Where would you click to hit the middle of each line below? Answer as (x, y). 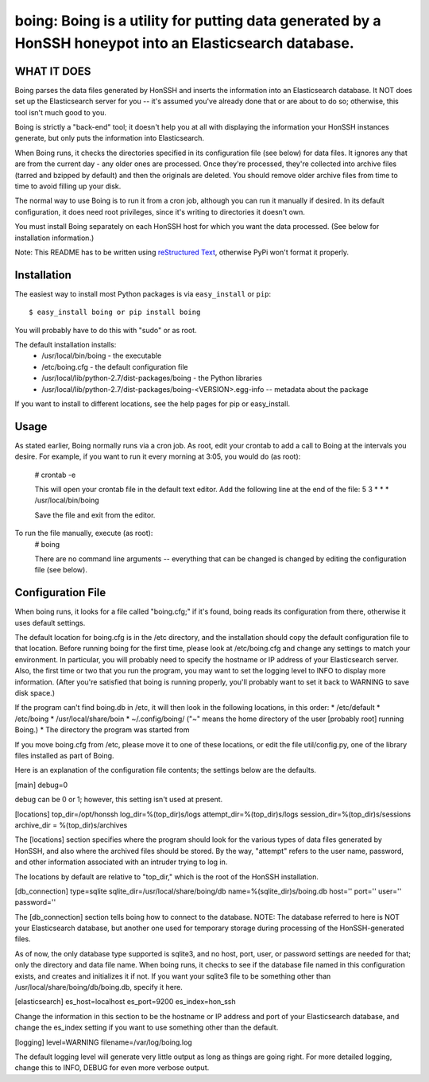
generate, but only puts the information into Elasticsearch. (110, 138)
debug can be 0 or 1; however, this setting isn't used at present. (119, 800)
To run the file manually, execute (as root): (84, 533)
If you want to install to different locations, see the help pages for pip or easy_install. (152, 403)
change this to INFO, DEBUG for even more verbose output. (112, 1068)
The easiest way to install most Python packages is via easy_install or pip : (143, 293)
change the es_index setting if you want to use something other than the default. (147, 1028)
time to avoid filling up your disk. (68, 186)
